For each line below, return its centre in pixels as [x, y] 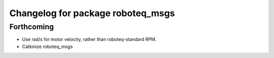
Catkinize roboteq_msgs [47, 46]
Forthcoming [32, 27]
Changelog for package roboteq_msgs [92, 13]
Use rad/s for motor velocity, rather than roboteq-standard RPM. [89, 39]
